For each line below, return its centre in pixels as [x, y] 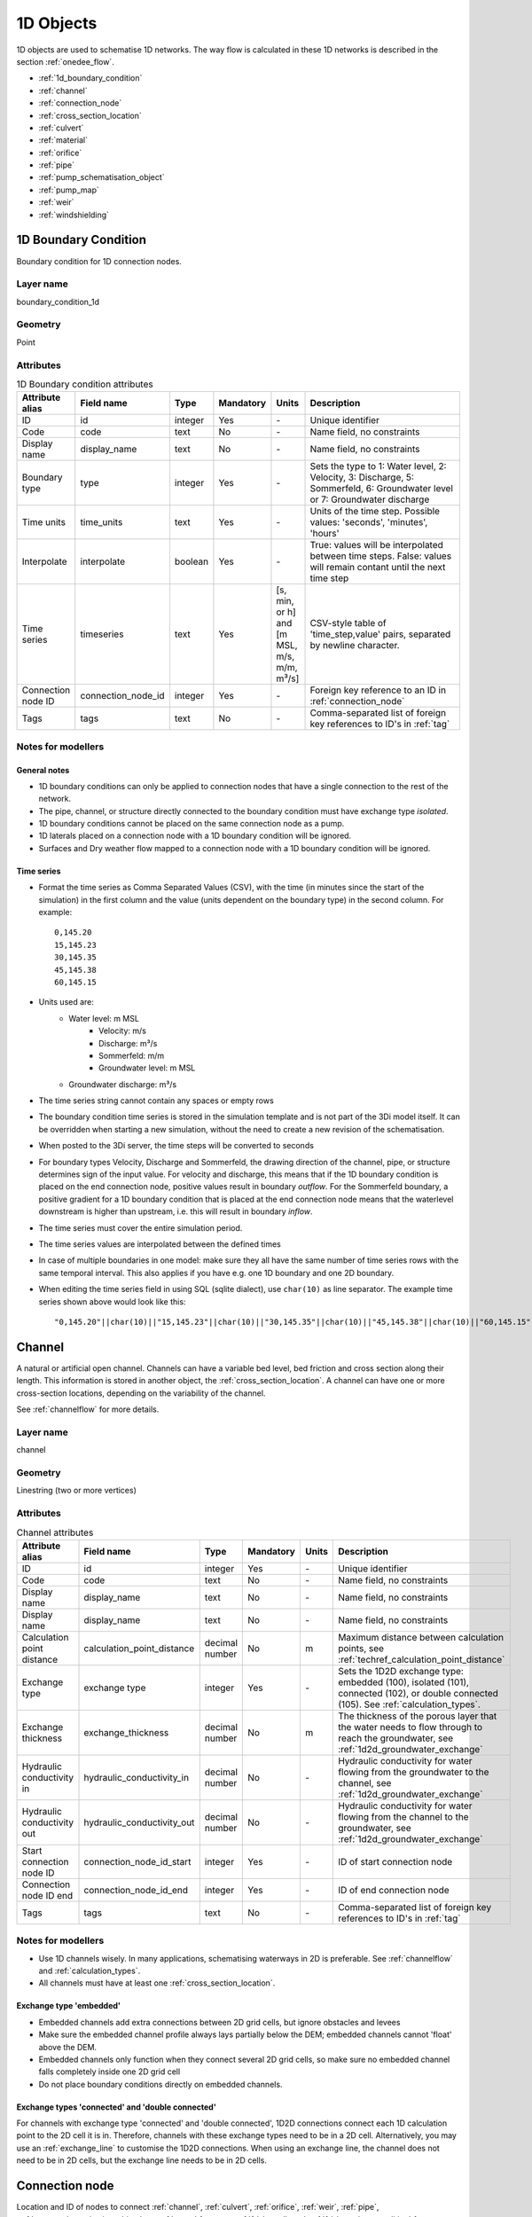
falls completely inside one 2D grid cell [110, 2072]
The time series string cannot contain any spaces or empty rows [156, 1101]
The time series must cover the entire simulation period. [141, 1227]
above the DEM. [68, 2047]
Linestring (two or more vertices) [77, 1491]
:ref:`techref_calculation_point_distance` [422, 1659]
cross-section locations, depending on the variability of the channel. [141, 1393]
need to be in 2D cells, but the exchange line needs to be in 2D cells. [142, 2160]
